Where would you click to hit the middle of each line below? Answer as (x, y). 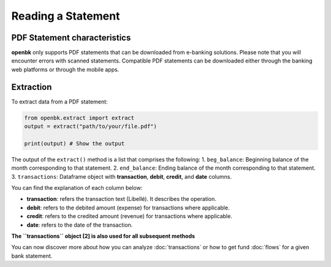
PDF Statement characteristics (71, 38)
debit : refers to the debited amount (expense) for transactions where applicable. (128, 208)
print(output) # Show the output (74, 143)
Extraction (32, 87)
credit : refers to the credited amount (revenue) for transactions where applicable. (129, 216)
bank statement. (32, 256)
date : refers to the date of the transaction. (80, 225)
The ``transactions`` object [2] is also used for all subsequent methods (103, 236)
